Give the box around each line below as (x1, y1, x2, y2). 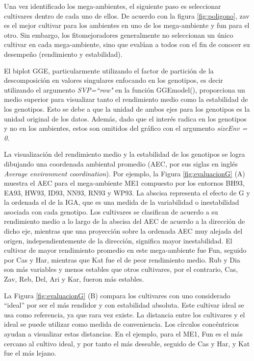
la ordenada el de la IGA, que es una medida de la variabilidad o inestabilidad (4, 197, 239, 207)
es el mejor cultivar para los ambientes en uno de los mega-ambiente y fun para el (4, 20, 250, 30)
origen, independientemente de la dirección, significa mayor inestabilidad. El (4, 235, 232, 245)
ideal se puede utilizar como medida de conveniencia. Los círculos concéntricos (4, 319, 239, 329)
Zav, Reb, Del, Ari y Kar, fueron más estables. (4, 274, 144, 284)
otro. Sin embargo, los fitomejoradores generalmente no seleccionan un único (4, 29, 233, 40)
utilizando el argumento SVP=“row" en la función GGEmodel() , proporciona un (4, 84, 245, 95)
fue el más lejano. (4, 348, 56, 358)
